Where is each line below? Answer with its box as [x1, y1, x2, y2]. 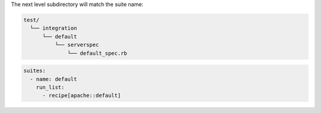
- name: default [30, 76, 77, 82]
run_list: [36, 83, 65, 91]
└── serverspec [54, 41, 99, 49]
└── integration [30, 25, 77, 32]
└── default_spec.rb [67, 50, 127, 56]
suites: [23, 67, 46, 74]
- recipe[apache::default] [42, 92, 121, 99]
